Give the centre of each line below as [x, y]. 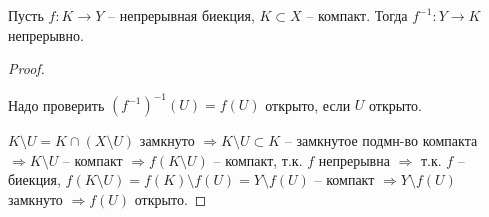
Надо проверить [56, 104]
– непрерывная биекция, [181, 15]
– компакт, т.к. [258, 159]
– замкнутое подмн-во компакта [381, 140]
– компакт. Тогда [357, 15]
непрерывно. [46, 34]
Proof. [26, 68]
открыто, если [308, 104]
